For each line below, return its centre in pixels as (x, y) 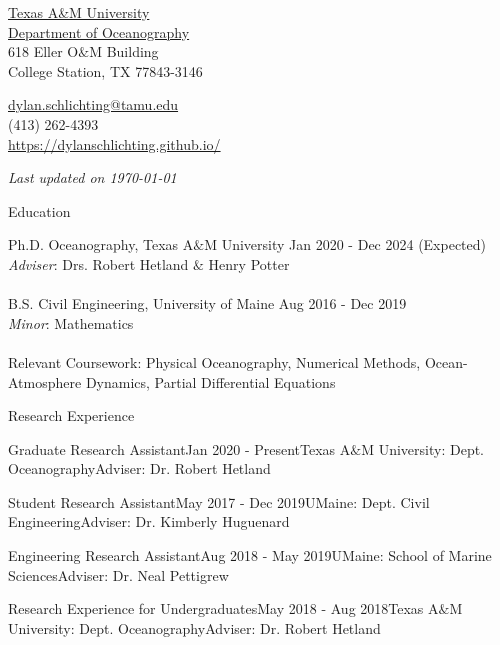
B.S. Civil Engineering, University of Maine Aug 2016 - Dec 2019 (207, 303)
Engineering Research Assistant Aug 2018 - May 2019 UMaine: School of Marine (250, 555)
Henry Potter (249, 263)
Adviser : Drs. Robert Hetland (98, 263)
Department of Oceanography (99, 31)
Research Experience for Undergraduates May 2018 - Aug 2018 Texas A (223, 608)
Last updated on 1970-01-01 (92, 177)
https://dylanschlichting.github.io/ (114, 143)
